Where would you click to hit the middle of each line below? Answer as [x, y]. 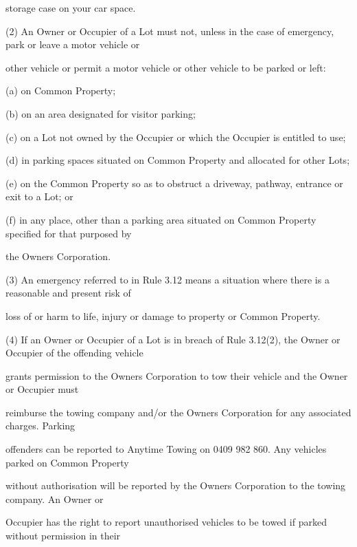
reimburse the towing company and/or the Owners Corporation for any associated [178, 412]
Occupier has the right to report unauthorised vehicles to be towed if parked [166, 522]
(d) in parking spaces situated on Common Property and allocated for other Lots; [178, 160]
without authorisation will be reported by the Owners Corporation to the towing [176, 485]
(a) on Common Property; [61, 90]
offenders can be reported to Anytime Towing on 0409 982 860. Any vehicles [166, 449]
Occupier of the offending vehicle [74, 353]
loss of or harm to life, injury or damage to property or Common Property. [163, 315]
